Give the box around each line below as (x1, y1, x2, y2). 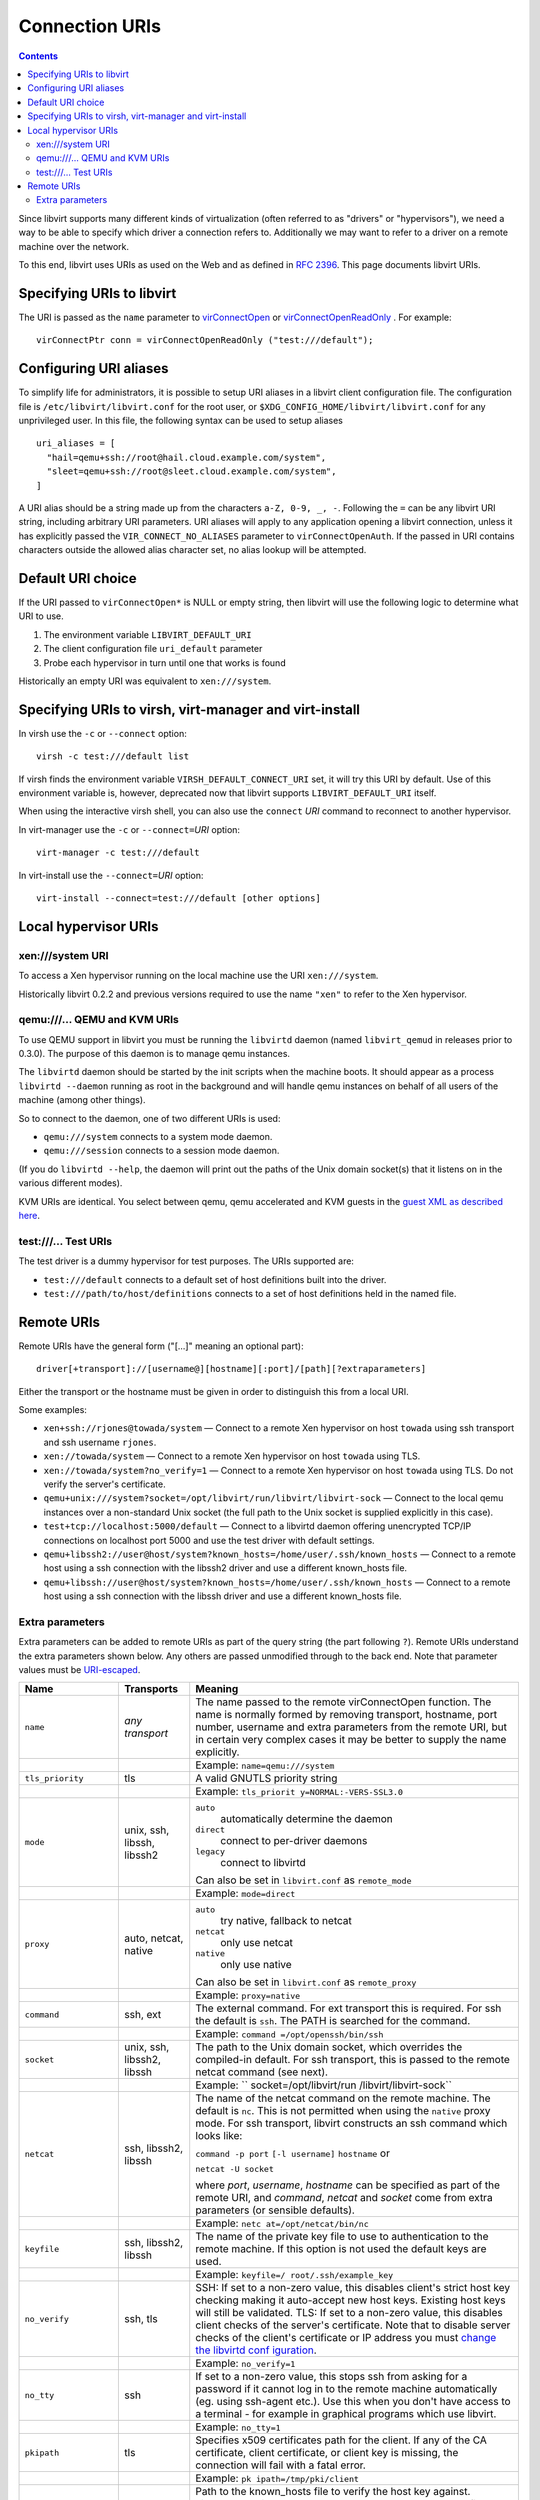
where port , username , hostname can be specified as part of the (195, 2178, 500, 2192)
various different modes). (18, 1177, 123, 1189)
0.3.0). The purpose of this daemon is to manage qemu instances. (18, 1048, 290, 1060)
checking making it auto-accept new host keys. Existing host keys (195, 2293, 506, 2307)
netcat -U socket (195, 2164, 275, 2175)
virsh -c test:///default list (36, 751, 190, 762)
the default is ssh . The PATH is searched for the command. (195, 2014, 471, 2028)
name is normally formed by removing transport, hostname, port (195, 1708, 498, 1722)
